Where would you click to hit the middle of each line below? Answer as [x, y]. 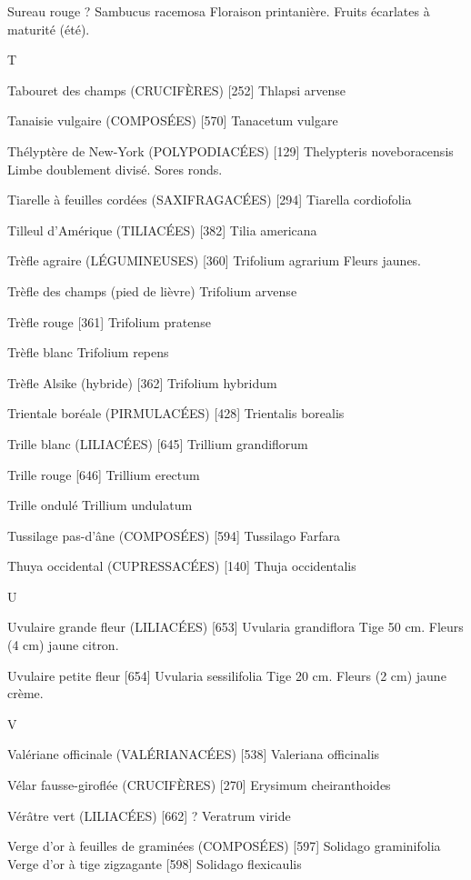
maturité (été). [49, 29]
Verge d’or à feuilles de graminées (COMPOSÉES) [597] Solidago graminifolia [224, 846]
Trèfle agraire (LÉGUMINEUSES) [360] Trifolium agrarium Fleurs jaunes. [215, 260]
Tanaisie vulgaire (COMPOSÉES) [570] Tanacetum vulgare [173, 120]
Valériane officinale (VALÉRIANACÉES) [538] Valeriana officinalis [194, 754]
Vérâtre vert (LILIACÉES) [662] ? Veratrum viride [149, 815]
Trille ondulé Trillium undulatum [100, 505]
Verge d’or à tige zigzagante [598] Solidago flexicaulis [155, 863]
